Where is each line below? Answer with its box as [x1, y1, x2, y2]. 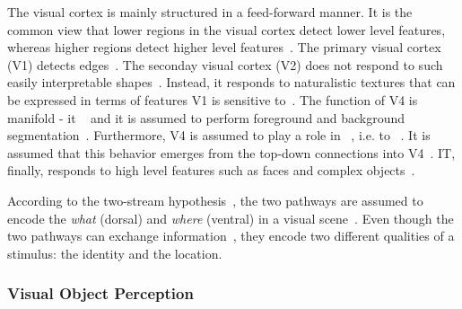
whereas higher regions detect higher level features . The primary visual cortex [7, 38, 441, 57]
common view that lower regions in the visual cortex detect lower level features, [7, 20, 446, 39]
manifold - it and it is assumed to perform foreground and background [7, 108, 405, 127]
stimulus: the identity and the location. [7, 243, 222, 262]
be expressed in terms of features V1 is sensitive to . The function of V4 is [7, 90, 418, 109]
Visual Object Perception [7, 282, 194, 305]
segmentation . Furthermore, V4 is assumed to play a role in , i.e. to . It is [7, 126, 431, 145]
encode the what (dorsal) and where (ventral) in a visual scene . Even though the [7, 208, 454, 227]
